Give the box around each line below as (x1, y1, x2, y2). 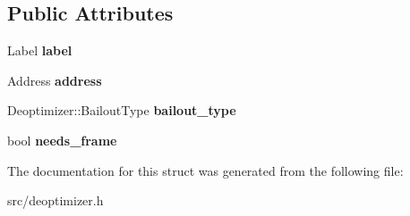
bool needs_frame (7, 130, 117, 149)
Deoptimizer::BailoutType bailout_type (7, 101, 236, 120)
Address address (7, 71, 102, 89)
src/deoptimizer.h (7, 191, 104, 210)
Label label (7, 41, 73, 60)
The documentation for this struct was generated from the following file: (7, 161, 404, 179)
